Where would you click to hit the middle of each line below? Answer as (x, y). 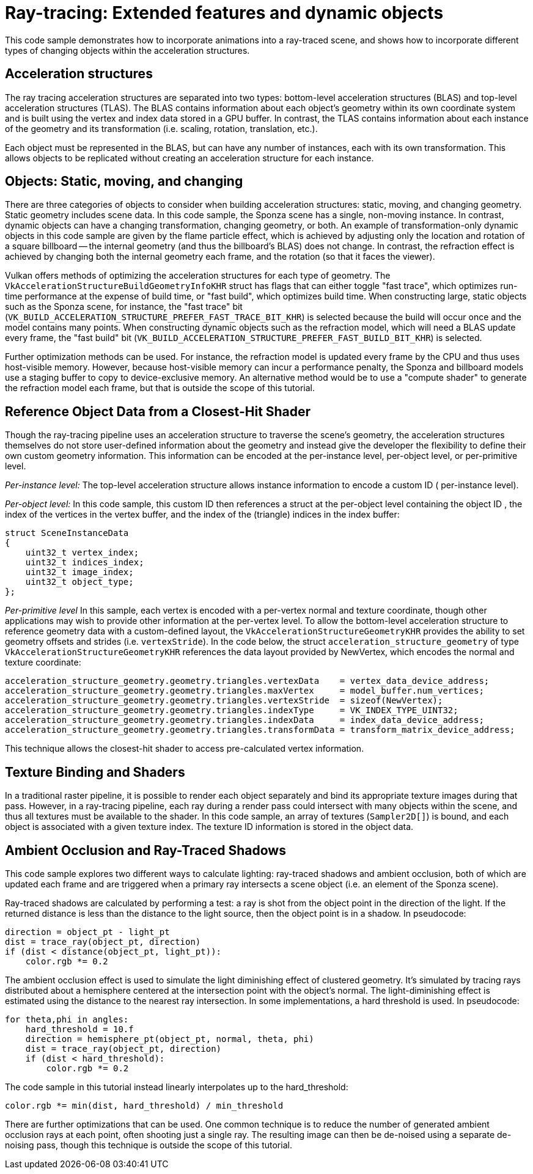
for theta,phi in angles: (67, 1019)
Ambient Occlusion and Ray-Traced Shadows (145, 850)
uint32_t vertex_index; (82, 553)
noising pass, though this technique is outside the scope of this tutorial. (149, 1145)
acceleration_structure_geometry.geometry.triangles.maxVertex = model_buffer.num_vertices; (244, 691)
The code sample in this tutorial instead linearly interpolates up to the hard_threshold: (177, 1087)
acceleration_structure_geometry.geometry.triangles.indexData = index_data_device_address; (244, 720)
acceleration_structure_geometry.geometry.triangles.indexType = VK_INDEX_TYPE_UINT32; (232, 710)
